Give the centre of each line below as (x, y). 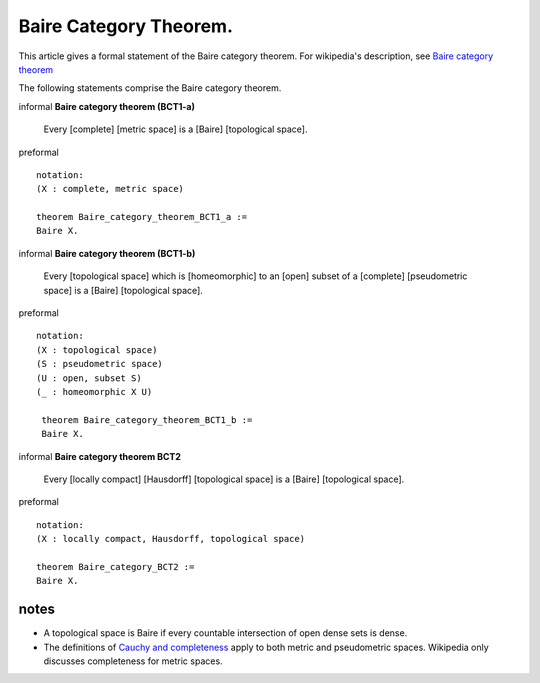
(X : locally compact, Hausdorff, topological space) (170, 539)
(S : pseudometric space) (100, 364)
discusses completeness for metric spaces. (133, 661)
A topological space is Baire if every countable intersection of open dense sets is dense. (225, 633)
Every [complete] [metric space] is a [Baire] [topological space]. (175, 129)
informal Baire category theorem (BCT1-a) (106, 106)
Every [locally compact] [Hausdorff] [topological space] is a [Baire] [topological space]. (224, 479)
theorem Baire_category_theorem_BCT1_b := (147, 419)
